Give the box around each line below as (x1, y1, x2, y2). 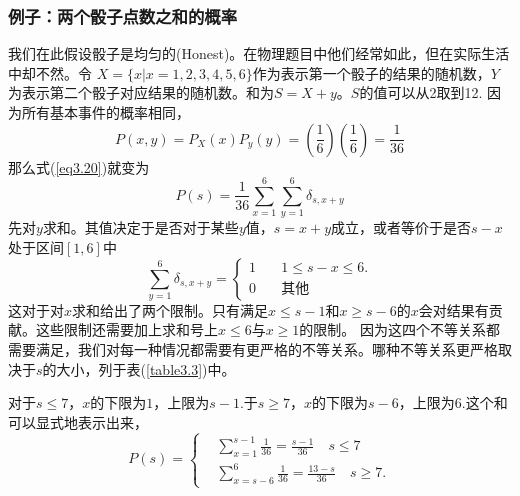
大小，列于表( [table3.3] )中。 (56, 358, 236, 379)
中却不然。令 (8, 62, 92, 83)
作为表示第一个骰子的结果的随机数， (252, 62, 491, 83)
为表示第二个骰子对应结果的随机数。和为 (8, 82, 274, 103)
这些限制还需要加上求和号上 (35, 319, 218, 340)
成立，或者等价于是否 (331, 217, 471, 238)
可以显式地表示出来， (8, 411, 148, 432)
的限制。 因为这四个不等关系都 (299, 319, 501, 340)
